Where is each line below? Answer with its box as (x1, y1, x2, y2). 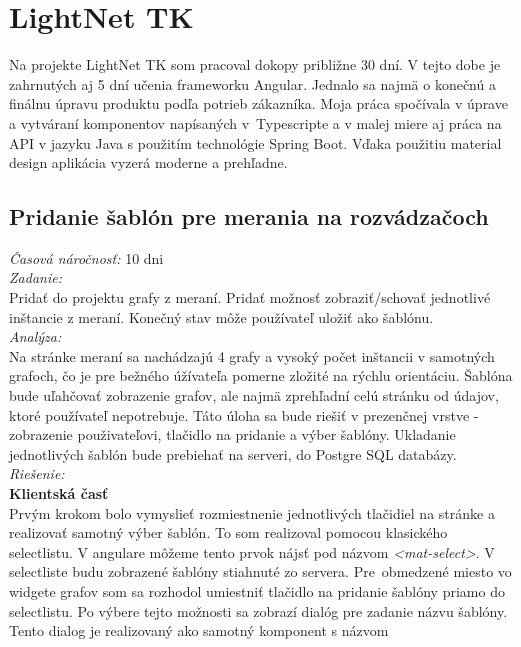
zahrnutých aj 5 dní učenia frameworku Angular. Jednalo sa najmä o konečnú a (9, 73, 496, 94)
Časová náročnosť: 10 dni (9, 247, 164, 268)
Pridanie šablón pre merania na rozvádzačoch (9, 201, 489, 232)
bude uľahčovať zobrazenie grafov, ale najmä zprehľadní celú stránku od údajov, (9, 385, 499, 406)
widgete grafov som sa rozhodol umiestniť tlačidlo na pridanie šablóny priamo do (9, 580, 505, 601)
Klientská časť (9, 483, 109, 504)
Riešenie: (9, 463, 65, 484)
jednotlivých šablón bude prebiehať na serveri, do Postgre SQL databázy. (9, 443, 457, 464)
